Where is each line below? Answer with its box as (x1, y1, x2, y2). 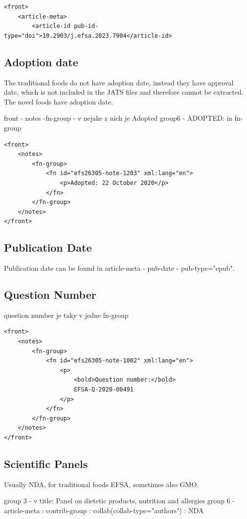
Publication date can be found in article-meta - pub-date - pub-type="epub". (4, 263, 235, 273)
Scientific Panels (4, 456, 88, 471)
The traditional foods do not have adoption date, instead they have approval (4, 77, 234, 87)
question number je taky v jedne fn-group (4, 310, 129, 320)
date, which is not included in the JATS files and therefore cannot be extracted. (4, 87, 244, 97)
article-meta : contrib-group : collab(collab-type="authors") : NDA (4, 505, 204, 515)
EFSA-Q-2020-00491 (74, 386, 134, 393)
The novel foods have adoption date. (4, 96, 113, 106)
